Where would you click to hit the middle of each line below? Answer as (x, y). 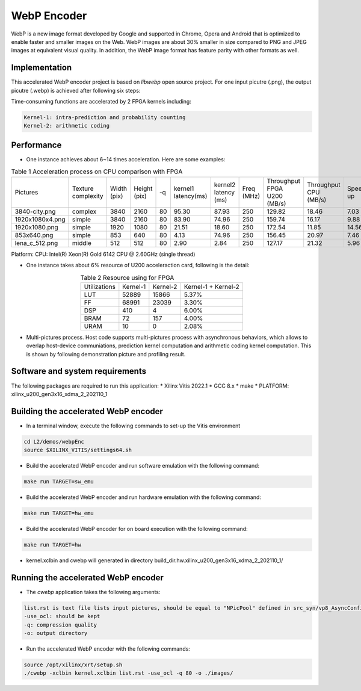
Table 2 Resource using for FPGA (127, 277)
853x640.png (34, 235)
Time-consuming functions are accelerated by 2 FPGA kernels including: (101, 102)
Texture (83, 188)
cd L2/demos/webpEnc (54, 442)
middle (82, 243)
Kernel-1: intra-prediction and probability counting (105, 117)
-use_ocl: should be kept (62, 616)
